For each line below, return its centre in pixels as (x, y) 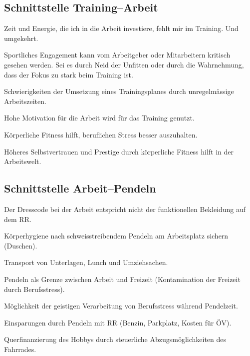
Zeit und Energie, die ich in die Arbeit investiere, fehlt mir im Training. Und (121, 28)
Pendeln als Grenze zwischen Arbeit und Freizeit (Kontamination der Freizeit (122, 279)
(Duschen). (21, 245)
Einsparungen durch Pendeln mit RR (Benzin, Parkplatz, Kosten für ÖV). (118, 322)
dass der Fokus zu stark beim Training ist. (69, 74)
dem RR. (18, 219)
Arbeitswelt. (23, 161)
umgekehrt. (21, 38)
